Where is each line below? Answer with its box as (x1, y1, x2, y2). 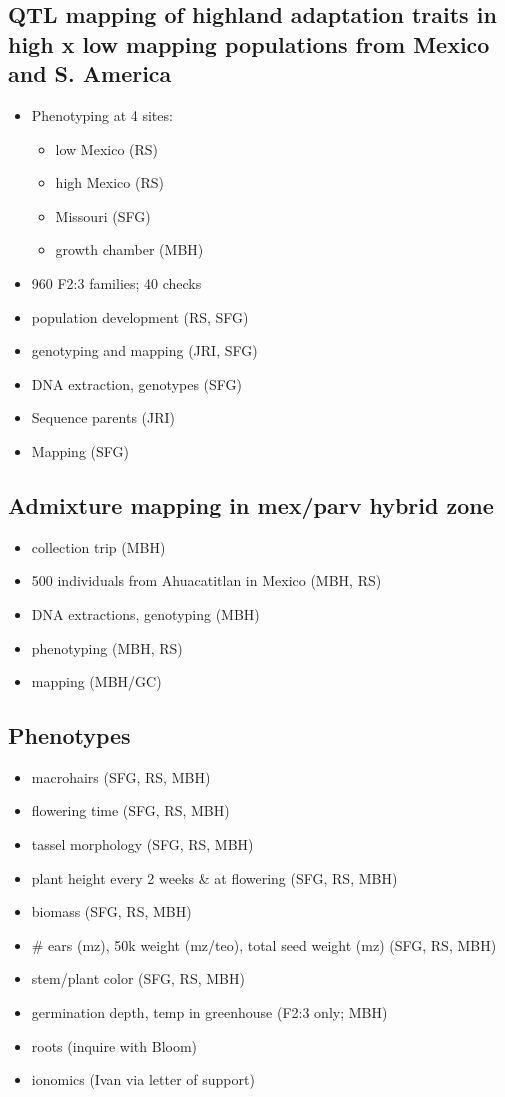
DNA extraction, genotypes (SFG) (31, 373, 243, 394)
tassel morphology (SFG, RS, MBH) (31, 834, 254, 855)
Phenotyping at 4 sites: (31, 104, 173, 125)
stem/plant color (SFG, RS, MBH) (31, 968, 245, 989)
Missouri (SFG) (55, 205, 151, 226)
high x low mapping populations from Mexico (8, 28, 490, 59)
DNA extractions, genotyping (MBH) (31, 603, 260, 624)
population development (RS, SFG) (31, 306, 249, 327)
